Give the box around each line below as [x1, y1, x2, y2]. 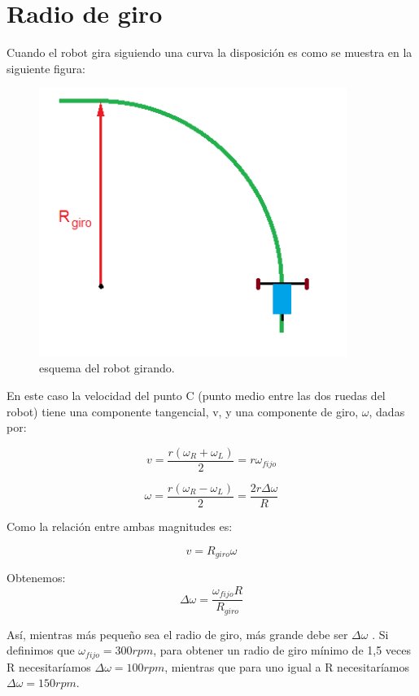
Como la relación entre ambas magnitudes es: [7, 517, 233, 534]
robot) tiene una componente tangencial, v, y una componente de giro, [7, 402, 359, 420]
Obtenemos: [7, 569, 66, 586]
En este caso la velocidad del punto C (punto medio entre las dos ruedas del [7, 387, 386, 404]
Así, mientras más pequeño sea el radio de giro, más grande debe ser [7, 625, 348, 642]
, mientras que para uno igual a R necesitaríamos [164, 658, 409, 675]
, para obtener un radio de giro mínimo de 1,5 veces [153, 642, 411, 659]
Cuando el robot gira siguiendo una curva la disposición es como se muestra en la [7, 44, 412, 61]
